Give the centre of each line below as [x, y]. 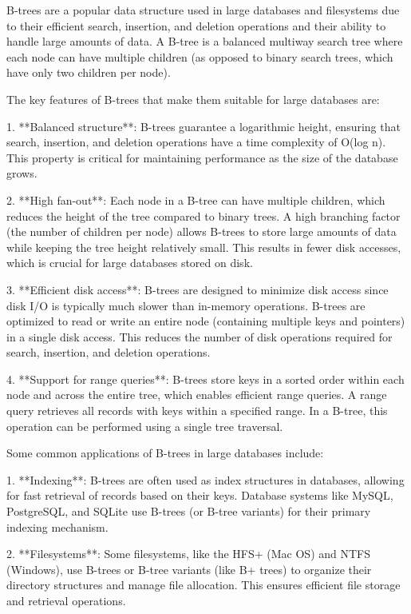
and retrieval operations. [66, 600]
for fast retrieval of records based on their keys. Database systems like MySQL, [200, 495]
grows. [22, 173]
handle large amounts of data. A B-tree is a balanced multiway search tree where [205, 41]
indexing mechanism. [57, 526]
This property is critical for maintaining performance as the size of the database [202, 157]
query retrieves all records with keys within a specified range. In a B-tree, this [197, 411]
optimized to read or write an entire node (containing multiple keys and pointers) [206, 321]
